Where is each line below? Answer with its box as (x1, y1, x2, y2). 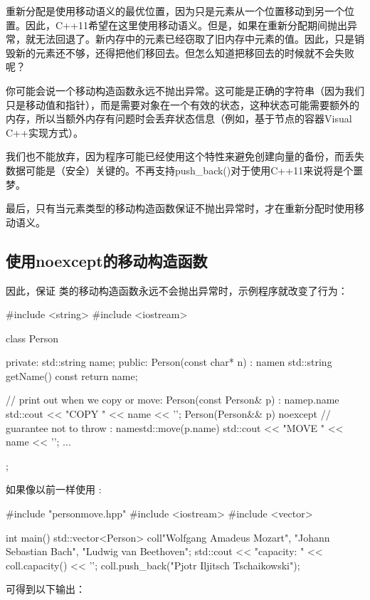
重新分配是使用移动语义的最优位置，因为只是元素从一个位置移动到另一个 (6, 4, 344, 18)
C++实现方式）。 (6, 125, 83, 140)
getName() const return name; (6, 368, 138, 383)
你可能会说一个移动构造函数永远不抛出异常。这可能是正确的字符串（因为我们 (6, 83, 364, 98)
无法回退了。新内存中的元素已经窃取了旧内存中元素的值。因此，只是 (35, 31, 354, 46)
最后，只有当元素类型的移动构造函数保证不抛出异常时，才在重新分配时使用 (6, 201, 354, 216)
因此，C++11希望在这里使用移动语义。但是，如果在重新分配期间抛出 (25, 17, 347, 32)
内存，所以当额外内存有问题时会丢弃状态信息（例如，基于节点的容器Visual (6, 111, 352, 126)
